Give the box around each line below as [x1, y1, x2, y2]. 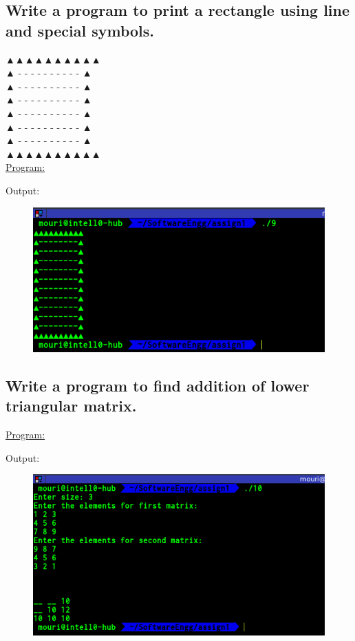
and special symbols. [6, 19, 155, 41]
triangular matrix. [6, 395, 137, 416]
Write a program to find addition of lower [6, 374, 310, 396]
